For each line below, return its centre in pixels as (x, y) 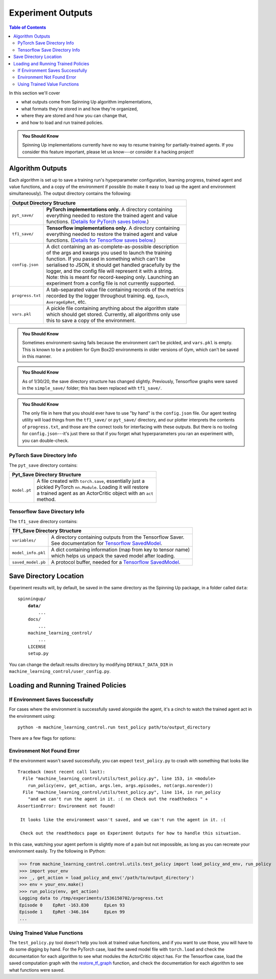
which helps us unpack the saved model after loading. (113, 556)
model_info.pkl (29, 552)
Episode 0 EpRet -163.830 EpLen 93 (72, 905)
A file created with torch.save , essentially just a (91, 481)
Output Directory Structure (44, 203)
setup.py (38, 654)
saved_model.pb (29, 562)
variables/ (24, 540)
